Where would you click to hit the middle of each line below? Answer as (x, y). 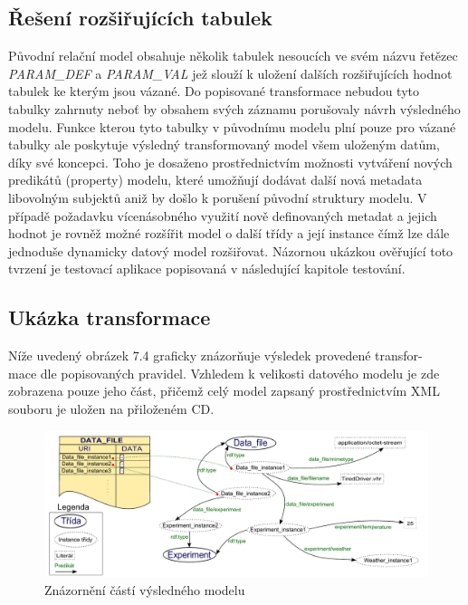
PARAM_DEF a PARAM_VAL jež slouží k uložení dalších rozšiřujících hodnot (230, 73)
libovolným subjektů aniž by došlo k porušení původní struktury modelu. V (218, 197)
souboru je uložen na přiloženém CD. (111, 408)
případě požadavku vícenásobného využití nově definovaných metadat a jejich (223, 215)
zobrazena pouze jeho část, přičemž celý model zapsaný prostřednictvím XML (224, 391)
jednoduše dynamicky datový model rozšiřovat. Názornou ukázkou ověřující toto (231, 250)
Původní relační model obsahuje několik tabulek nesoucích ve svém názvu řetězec (233, 56)
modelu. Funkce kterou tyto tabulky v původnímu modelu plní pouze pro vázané (232, 126)
